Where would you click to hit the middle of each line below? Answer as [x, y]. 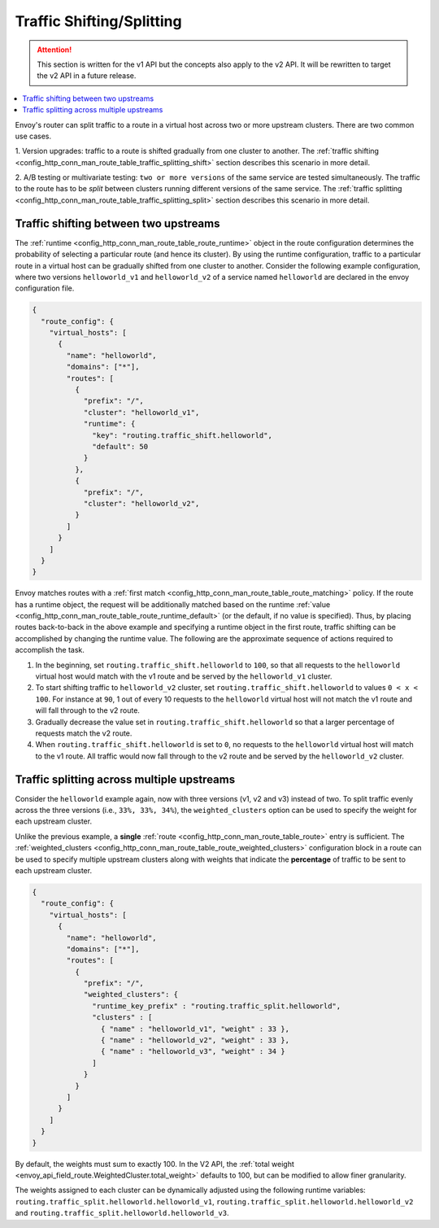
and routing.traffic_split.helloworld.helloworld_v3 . [122, 1213]
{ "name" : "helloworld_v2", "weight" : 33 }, [195, 1040]
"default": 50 [120, 446]
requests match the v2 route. [84, 733]
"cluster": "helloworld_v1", [141, 412]
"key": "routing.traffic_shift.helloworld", [182, 435]
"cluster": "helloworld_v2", [141, 503]
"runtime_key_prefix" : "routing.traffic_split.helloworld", [217, 1006]
